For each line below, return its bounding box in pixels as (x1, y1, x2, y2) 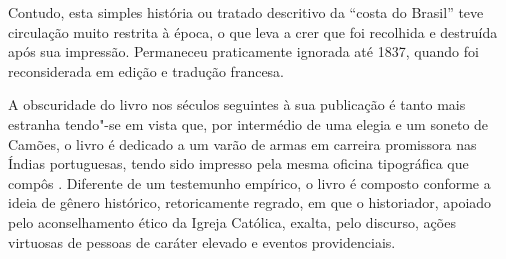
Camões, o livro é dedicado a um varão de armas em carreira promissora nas (8, 133, 477, 154)
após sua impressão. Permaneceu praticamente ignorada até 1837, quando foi (8, 41, 479, 62)
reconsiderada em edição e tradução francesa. (8, 60, 285, 81)
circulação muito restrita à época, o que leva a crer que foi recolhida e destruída (8, 21, 498, 42)
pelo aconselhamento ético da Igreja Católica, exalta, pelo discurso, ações (8, 211, 456, 232)
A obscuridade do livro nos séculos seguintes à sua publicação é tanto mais (8, 94, 466, 115)
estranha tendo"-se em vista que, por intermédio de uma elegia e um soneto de (8, 113, 489, 134)
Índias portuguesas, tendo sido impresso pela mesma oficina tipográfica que (8, 153, 469, 174)
